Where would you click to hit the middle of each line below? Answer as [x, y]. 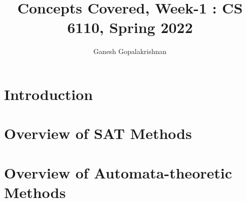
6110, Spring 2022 [130, 27]
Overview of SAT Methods [98, 133]
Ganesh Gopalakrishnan [130, 51]
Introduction [48, 94]
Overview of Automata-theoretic [118, 172]
